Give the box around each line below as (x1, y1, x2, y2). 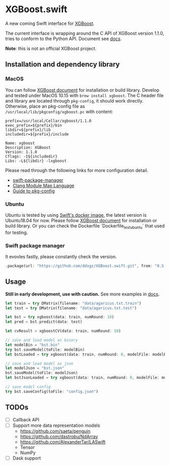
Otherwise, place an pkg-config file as (5, 103, 85, 109)
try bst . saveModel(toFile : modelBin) (5, 347, 85, 352)
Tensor (20, 444, 35, 450)
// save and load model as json (5, 361, 73, 366)
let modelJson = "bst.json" (5, 365, 65, 371)
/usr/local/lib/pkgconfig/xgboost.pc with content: (5, 108, 113, 115)
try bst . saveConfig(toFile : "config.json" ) (5, 389, 99, 394)
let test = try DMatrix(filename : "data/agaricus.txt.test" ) (5, 306, 137, 311)
